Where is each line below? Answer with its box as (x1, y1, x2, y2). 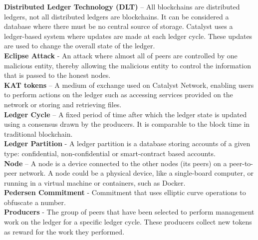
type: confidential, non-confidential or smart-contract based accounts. (4, 148, 216, 158)
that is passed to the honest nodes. (4, 70, 111, 80)
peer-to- (229, 158, 254, 168)
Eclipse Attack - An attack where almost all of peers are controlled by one (4, 50, 238, 60)
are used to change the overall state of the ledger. (4, 40, 155, 51)
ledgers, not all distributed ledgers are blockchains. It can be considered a (4, 11, 229, 21)
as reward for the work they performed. (4, 226, 125, 237)
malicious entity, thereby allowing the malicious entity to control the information (4, 60, 251, 70)
